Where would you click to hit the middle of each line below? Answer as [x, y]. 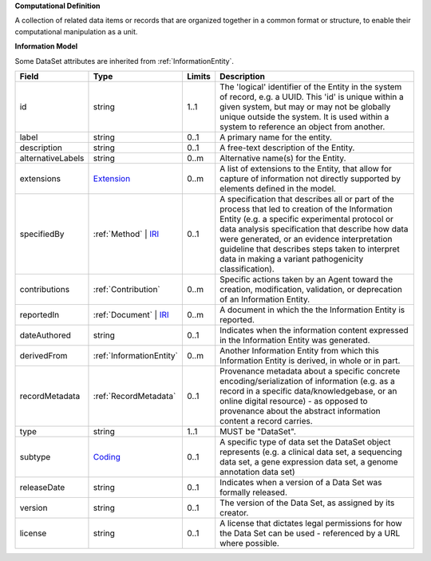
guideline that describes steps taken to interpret [310, 249]
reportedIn [40, 314]
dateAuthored [45, 335]
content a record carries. [266, 421]
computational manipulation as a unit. [76, 31]
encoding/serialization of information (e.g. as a [307, 381]
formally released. [253, 492]
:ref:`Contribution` [127, 289]
